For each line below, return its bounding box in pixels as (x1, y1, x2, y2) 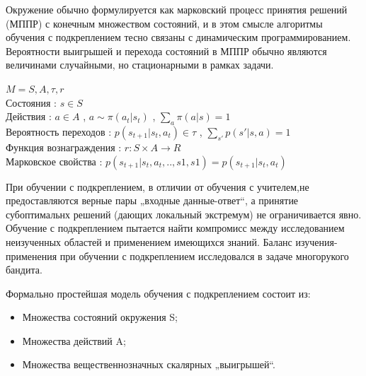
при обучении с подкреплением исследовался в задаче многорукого (59, 248, 349, 263)
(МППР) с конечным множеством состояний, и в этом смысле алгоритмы (6, 16, 323, 30)
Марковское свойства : (6, 153, 103, 168)
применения (6, 248, 57, 263)
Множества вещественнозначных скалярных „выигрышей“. (22, 357, 275, 372)
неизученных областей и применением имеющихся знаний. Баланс (6, 234, 292, 249)
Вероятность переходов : (6, 124, 112, 139)
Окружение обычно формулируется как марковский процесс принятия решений (6, 2, 348, 16)
